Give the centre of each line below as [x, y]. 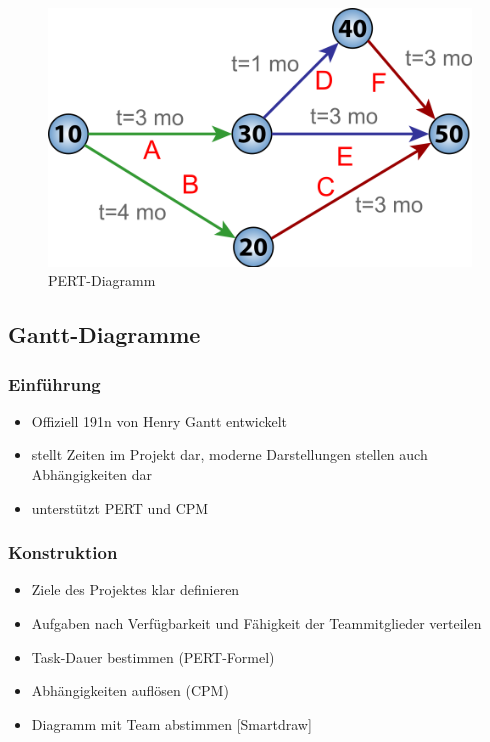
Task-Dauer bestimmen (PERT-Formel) [153, 656]
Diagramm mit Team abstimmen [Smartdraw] [171, 723]
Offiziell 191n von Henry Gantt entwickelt [159, 420]
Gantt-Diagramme [104, 334]
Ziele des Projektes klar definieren [135, 589]
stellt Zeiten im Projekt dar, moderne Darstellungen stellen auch [229, 454]
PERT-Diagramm [102, 280]
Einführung [54, 383]
